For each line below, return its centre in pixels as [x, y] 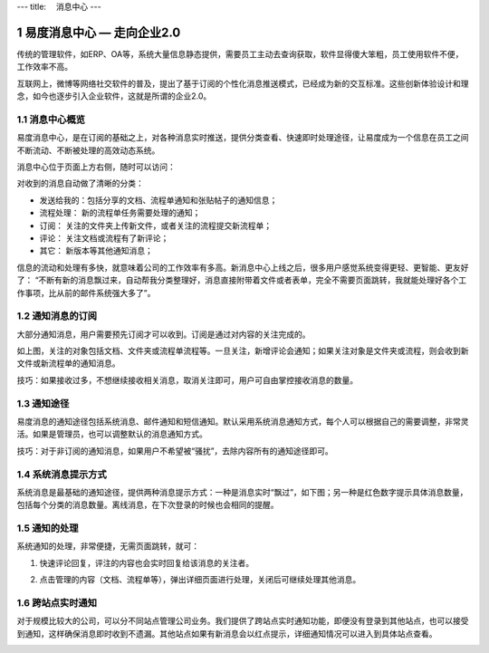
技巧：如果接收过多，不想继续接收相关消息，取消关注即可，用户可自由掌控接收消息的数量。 [187, 379]
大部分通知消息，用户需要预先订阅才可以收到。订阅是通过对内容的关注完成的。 [163, 334]
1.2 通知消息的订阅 [57, 316]
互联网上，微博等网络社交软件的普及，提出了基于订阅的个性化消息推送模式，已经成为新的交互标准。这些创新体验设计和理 [243, 83]
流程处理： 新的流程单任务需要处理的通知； [120, 213]
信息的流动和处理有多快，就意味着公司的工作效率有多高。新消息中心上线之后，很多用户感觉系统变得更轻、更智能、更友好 [243, 267]
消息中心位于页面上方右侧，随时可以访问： [96, 167]
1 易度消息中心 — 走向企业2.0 [99, 32]
